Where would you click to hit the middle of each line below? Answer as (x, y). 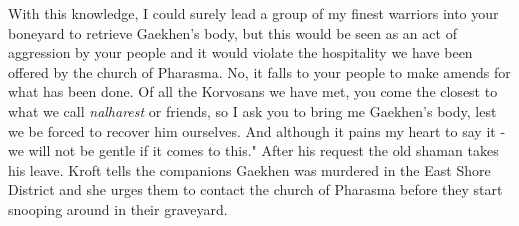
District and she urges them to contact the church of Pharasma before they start (255, 189)
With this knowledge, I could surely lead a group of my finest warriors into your (253, 13)
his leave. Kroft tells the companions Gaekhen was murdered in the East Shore (249, 169)
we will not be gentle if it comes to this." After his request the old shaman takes (253, 150)
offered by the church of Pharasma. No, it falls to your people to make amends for (259, 71)
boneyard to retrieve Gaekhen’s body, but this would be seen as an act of (232, 32)
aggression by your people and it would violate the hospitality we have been (240, 52)
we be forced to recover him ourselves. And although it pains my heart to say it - (257, 130)
